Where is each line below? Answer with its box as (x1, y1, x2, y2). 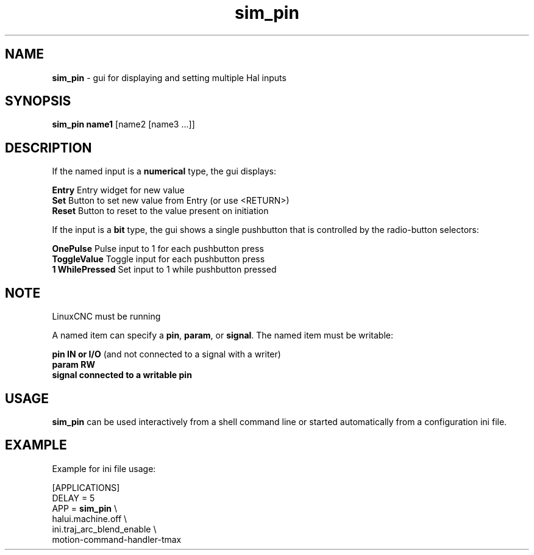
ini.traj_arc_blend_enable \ (52, 523, 157, 534)
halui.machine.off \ (52, 513, 127, 524)
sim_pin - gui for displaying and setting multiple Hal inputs (52, 72, 287, 83)
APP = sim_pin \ (52, 503, 117, 514)
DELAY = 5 (52, 492, 95, 503)
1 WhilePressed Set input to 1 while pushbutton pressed (52, 264, 277, 275)
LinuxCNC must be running (52, 311, 161, 322)
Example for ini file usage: (52, 463, 156, 474)
